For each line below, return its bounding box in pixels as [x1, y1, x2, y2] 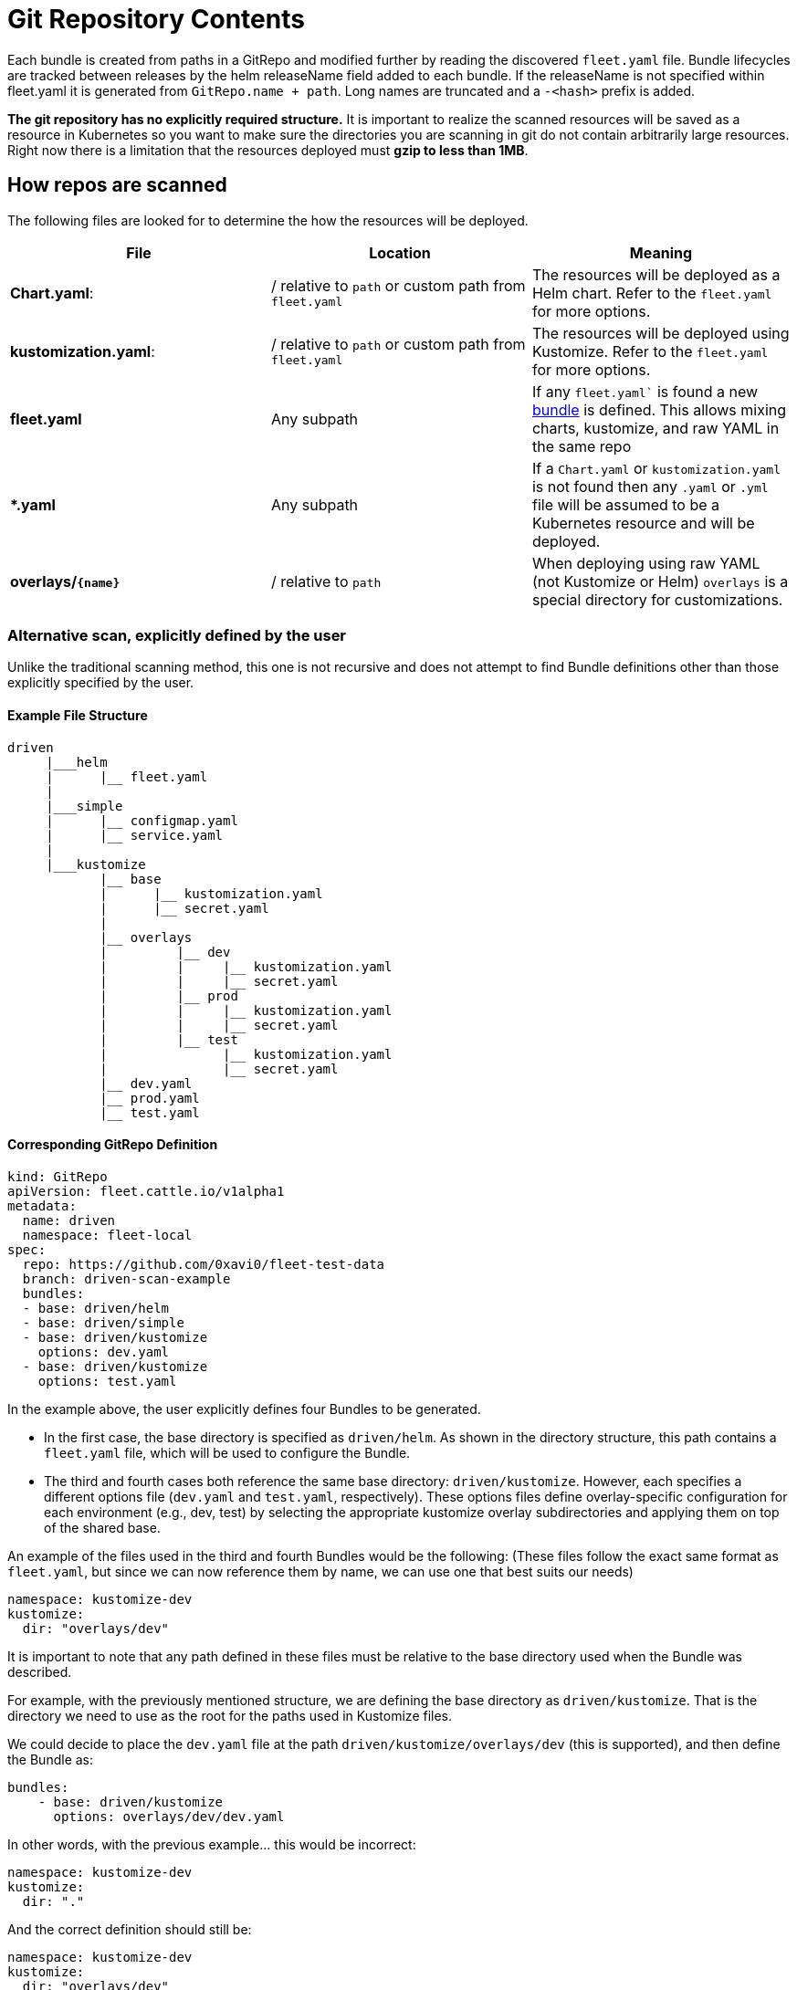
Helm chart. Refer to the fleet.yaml [531, 283, 772, 302]
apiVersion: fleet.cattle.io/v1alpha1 [7, 1183, 285, 1199]
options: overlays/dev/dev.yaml [53, 1808, 285, 1824]
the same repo [531, 436, 632, 456]
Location [369, 243, 431, 262]
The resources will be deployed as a [531, 265, 781, 284]
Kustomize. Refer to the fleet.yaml [531, 341, 769, 361]
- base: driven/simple [22, 1314, 184, 1330]
